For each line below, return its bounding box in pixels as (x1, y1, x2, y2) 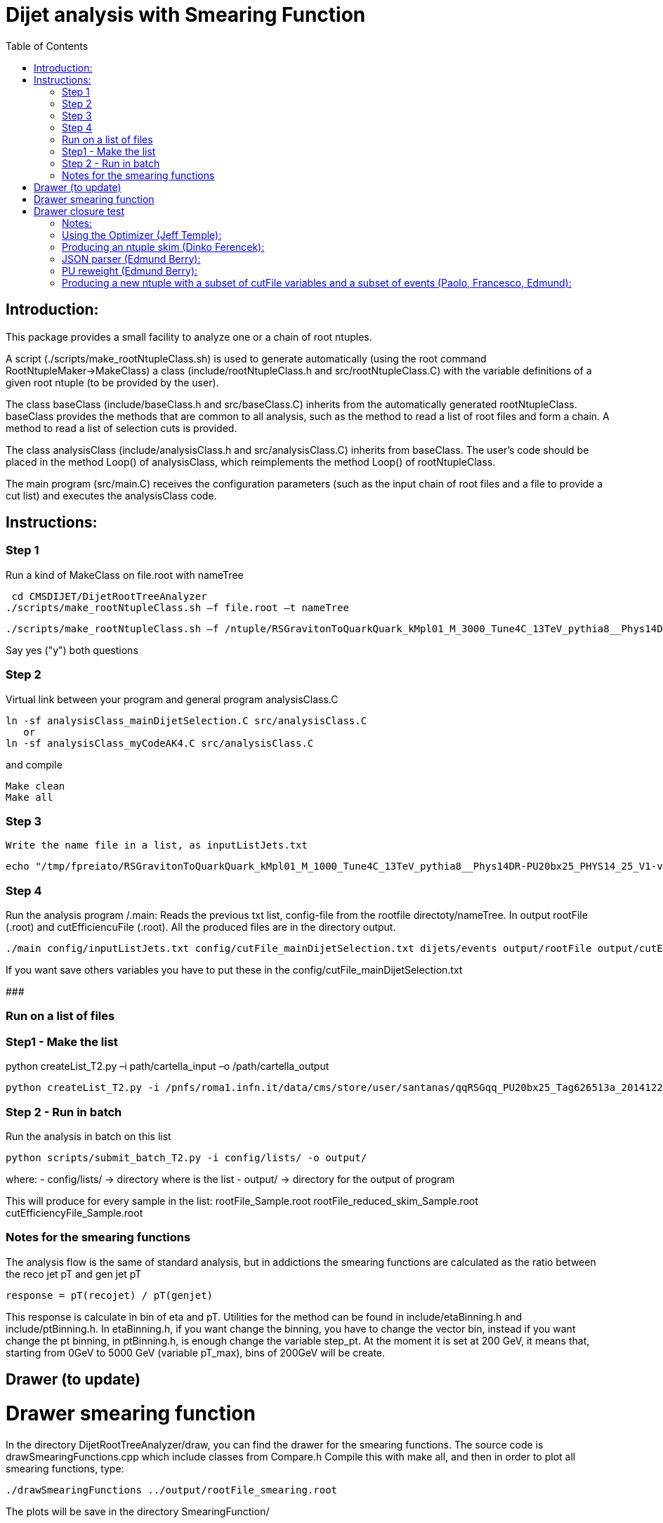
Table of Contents (6, 39, 88, 52)
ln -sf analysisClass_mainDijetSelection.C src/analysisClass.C (6, 714, 367, 726)
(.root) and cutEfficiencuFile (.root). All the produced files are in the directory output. (6, 921, 396, 934)
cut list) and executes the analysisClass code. (6, 489, 217, 502)
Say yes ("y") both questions (6, 643, 138, 656)
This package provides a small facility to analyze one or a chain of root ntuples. (6, 330, 372, 343)
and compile (6, 758, 63, 771)
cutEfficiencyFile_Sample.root (6, 1206, 143, 1219)
